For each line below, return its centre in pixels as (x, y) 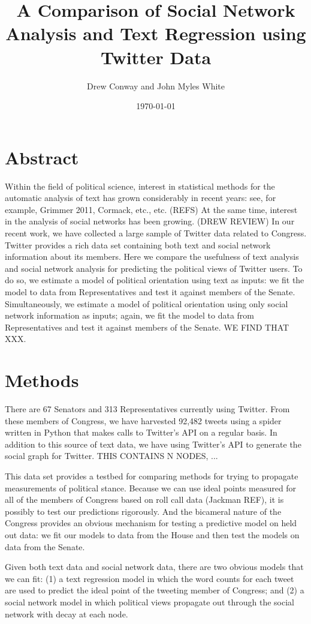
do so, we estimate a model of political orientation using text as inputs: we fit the (155, 280)
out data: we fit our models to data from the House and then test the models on (152, 535)
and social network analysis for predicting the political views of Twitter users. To (154, 268)
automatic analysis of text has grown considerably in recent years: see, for (141, 198)
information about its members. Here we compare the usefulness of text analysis (152, 256)
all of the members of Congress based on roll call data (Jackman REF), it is (144, 499)
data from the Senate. (45, 546)
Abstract (42, 157)
